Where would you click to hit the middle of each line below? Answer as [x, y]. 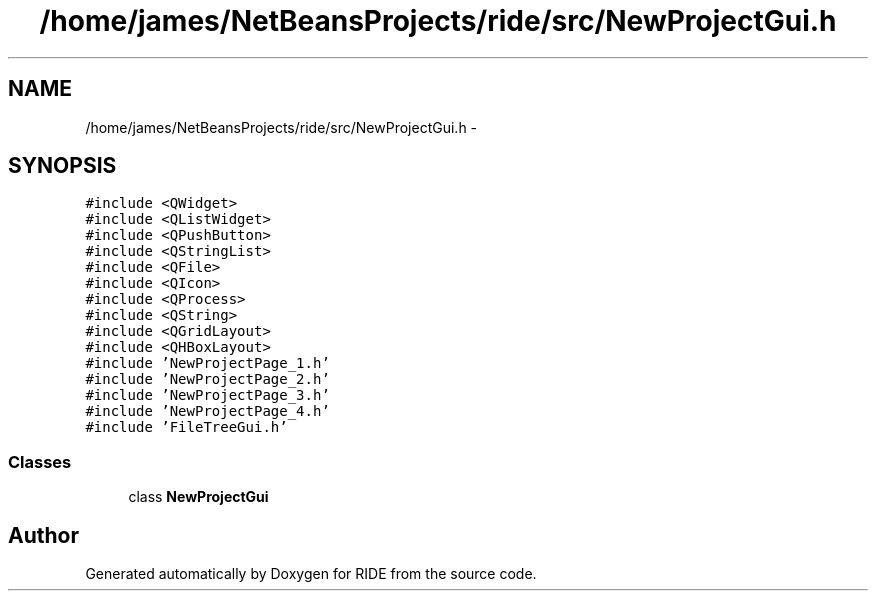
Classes [40, 461]
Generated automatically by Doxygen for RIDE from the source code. [311, 574]
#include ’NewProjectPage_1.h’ [207, 363]
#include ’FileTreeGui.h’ [186, 427]
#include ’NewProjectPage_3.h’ [207, 395]
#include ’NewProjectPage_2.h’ [207, 379]
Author [43, 535]
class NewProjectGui [198, 497]
